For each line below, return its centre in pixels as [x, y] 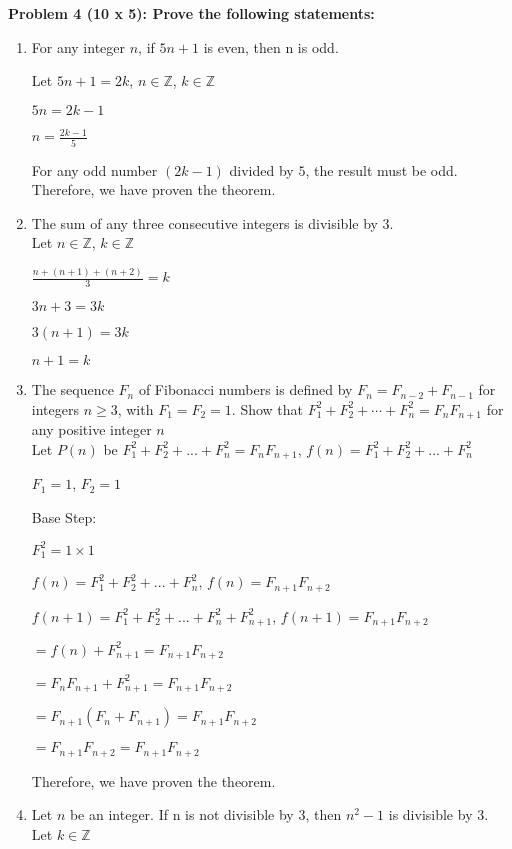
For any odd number [94, 169]
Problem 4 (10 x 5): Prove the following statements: [191, 13]
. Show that [267, 408]
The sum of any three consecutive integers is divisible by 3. [212, 222]
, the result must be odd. [381, 169]
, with [135, 408]
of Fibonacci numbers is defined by [245, 389]
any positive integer [91, 429]
